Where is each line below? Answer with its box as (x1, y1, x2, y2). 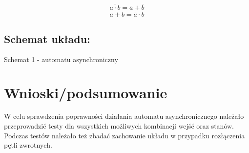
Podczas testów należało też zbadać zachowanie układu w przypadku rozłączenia (4, 130, 245, 140)
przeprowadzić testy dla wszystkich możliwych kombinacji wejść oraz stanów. (4, 120, 234, 131)
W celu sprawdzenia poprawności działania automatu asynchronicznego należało (4, 111, 244, 121)
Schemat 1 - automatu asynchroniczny (4, 54, 118, 64)
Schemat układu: (4, 31, 90, 46)
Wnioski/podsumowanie (4, 83, 167, 103)
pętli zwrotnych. (4, 140, 52, 150)
